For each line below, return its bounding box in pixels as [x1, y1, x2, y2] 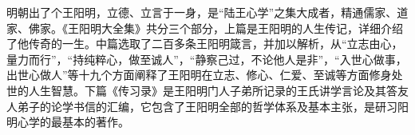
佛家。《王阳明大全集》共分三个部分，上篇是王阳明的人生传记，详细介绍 [28, 19, 403, 36]
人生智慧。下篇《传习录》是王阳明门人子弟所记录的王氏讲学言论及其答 [28, 81, 397, 98]
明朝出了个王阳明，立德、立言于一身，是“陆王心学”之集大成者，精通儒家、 [6, 4, 397, 20]
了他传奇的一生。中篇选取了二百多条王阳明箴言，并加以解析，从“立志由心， [6, 35, 403, 52]
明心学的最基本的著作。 [6, 113, 129, 130]
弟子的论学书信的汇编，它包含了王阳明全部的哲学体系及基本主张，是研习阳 [17, 97, 409, 114]
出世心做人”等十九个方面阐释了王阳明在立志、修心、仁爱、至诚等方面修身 [6, 66, 392, 83]
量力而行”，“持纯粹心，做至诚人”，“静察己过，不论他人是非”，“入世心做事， [6, 50, 407, 67]
